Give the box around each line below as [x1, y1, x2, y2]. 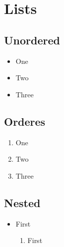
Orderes [4, 113, 46, 129]
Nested [4, 195, 41, 210]
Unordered [4, 32, 60, 47]
